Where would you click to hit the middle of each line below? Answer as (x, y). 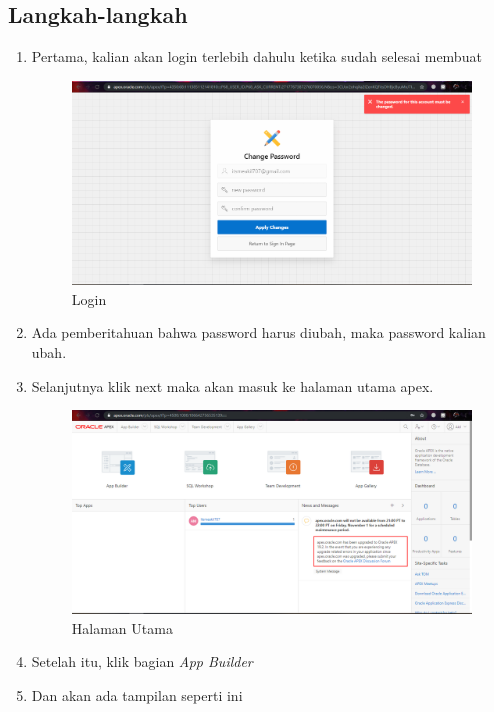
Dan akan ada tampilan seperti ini (137, 694)
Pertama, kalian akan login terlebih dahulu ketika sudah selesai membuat (256, 56)
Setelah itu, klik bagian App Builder (142, 661)
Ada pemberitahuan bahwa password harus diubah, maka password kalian (258, 332)
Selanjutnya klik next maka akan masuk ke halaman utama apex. (232, 385)
